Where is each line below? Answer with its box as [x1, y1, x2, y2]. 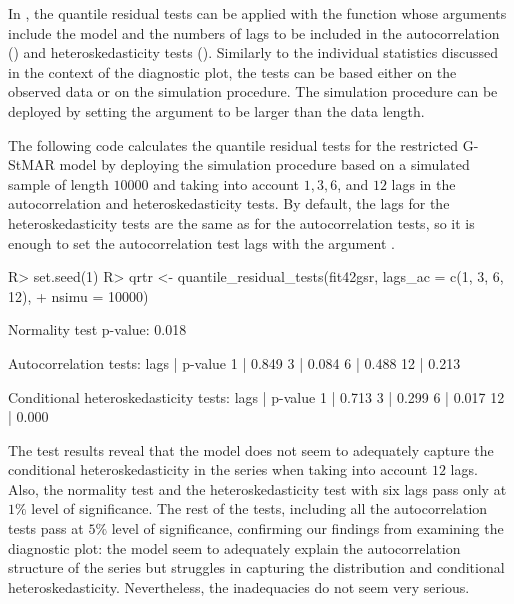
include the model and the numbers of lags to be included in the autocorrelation [8, 22, 500, 43]
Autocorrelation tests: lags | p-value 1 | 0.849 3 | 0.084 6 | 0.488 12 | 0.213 [8, 352, 461, 373]
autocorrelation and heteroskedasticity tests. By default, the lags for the [8, 193, 450, 214]
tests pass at [8, 518, 84, 539]
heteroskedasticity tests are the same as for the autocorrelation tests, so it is [8, 212, 475, 233]
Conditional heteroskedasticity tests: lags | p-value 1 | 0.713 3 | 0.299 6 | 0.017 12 [8, 386, 505, 407]
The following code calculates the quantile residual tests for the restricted [8, 134, 459, 155]
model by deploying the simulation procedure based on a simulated [59, 154, 470, 175]
